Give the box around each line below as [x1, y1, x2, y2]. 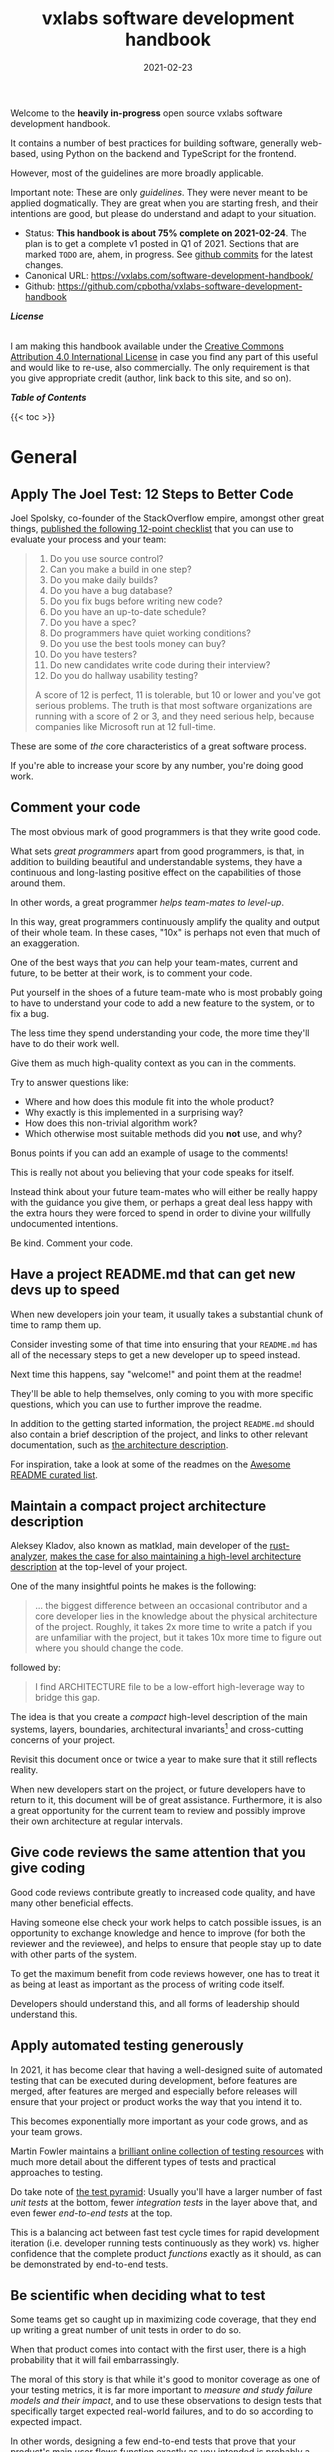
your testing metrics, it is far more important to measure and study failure [10, 2384, 313, 2396]
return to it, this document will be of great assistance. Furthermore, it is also [10, 1794, 323, 1806]
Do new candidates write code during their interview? [49, 658, 271, 671]
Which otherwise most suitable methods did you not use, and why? [24, 1127, 303, 1139]
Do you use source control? [49, 552, 164, 564]
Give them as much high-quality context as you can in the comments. [10, 1057, 297, 1069]
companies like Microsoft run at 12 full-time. [34, 720, 217, 732]
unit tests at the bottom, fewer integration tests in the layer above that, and [10, 2196, 318, 2208]
